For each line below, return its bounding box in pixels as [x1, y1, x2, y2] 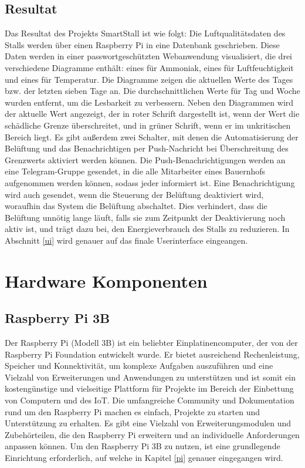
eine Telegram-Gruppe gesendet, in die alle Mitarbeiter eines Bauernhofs [5, 165, 266, 177]
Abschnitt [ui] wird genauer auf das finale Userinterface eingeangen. [5, 234, 248, 246]
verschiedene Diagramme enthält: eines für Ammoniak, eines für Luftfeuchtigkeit [5, 61, 294, 73]
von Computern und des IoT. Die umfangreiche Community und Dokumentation [5, 394, 294, 406]
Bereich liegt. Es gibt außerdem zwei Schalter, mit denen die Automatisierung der [5, 130, 299, 143]
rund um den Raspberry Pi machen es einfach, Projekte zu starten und [5, 405, 260, 418]
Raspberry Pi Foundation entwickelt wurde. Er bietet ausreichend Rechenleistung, [5, 348, 300, 360]
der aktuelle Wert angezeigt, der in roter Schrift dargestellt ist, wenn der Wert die [5, 107, 300, 120]
